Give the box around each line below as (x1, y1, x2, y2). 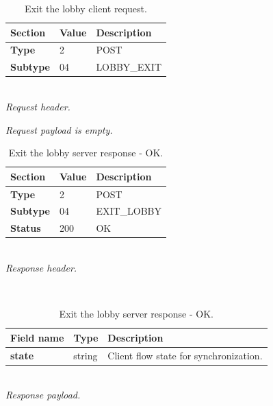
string (73, 348, 98, 362)
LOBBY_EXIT (96, 60, 162, 74)
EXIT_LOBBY (96, 204, 162, 218)
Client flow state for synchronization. (107, 348, 263, 362)
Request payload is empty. (5, 122, 113, 136)
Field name (10, 330, 64, 344)
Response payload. (5, 387, 81, 402)
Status (10, 221, 41, 235)
